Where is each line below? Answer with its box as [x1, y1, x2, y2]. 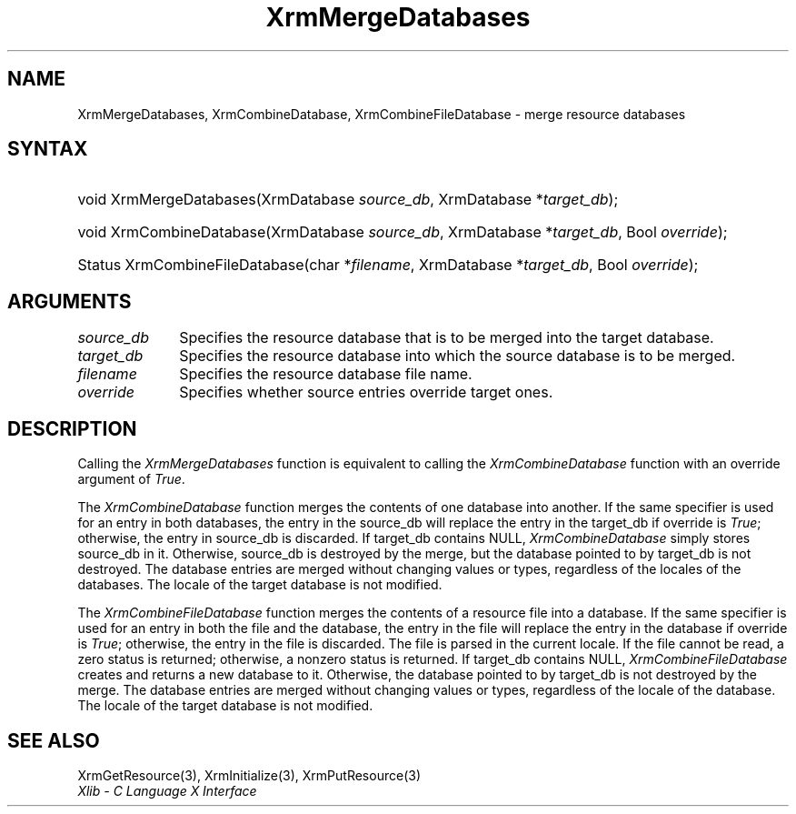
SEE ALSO [7, 729, 100, 752]
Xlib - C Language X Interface [77, 782, 257, 799]
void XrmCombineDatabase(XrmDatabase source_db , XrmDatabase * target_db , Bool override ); [77, 223, 728, 242]
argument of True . [77, 471, 185, 487]
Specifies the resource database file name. [179, 365, 473, 384]
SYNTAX [7, 137, 88, 161]
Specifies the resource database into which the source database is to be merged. [179, 347, 736, 366]
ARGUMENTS [7, 289, 132, 313]
